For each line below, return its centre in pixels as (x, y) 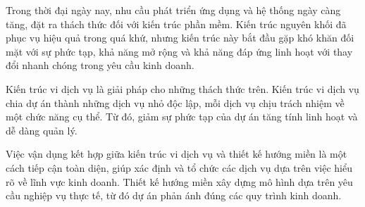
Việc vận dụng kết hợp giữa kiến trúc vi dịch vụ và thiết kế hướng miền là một (177, 154)
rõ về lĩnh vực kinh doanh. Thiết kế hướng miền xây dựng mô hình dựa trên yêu (179, 181)
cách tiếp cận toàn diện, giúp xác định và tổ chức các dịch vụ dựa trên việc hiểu (179, 167)
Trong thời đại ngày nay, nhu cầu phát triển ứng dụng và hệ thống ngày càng (173, 10)
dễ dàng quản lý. (42, 130)
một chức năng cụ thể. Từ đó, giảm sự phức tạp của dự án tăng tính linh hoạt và (182, 117)
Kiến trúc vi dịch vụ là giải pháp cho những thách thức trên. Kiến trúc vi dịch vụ (182, 88)
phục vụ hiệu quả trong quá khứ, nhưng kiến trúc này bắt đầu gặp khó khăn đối (180, 38)
